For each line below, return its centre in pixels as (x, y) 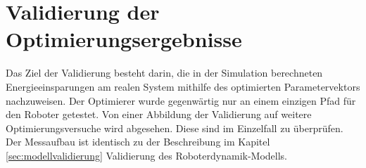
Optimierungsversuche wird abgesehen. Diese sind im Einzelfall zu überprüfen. (175, 128)
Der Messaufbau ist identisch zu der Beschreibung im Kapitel (138, 142)
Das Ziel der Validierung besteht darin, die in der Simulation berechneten (164, 73)
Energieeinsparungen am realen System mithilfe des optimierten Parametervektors (183, 86)
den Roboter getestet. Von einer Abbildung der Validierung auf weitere (159, 114)
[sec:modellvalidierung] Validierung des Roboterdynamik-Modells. (147, 155)
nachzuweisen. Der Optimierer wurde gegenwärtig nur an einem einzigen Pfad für (181, 100)
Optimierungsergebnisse (124, 39)
